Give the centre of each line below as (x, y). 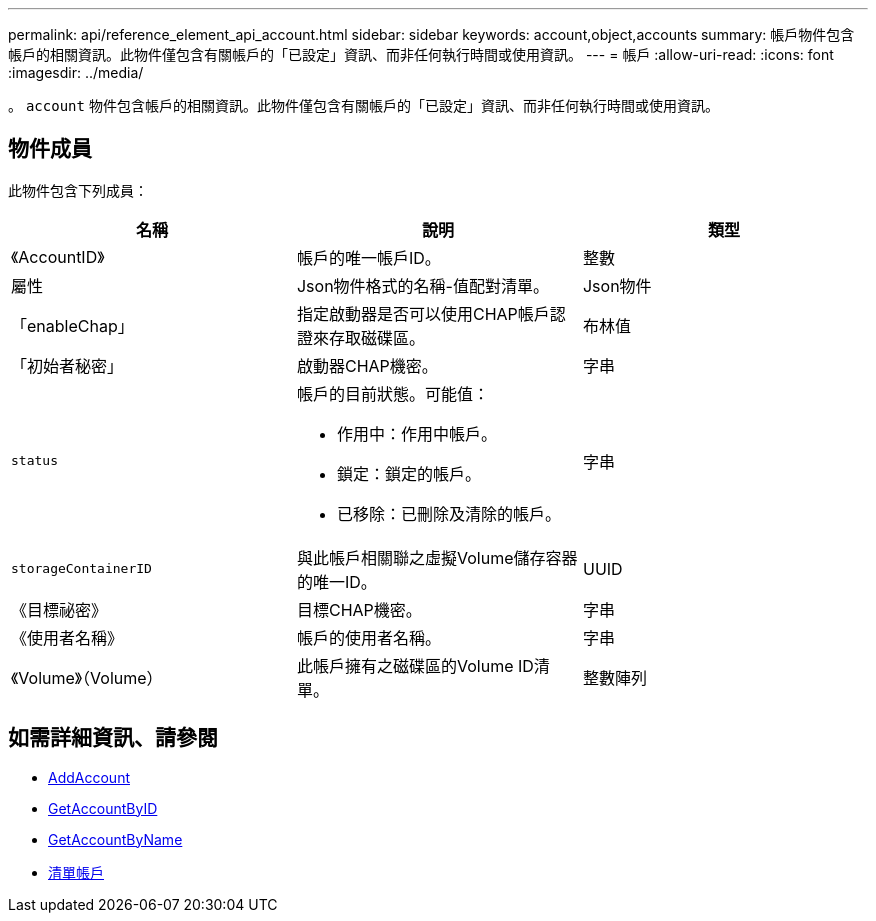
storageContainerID (81, 569)
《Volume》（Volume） (87, 677)
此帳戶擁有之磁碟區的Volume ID (415, 665)
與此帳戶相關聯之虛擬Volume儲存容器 (437, 557)
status (34, 461)
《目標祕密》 (59, 609)
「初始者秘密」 (67, 365)
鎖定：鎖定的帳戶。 (408, 473)
